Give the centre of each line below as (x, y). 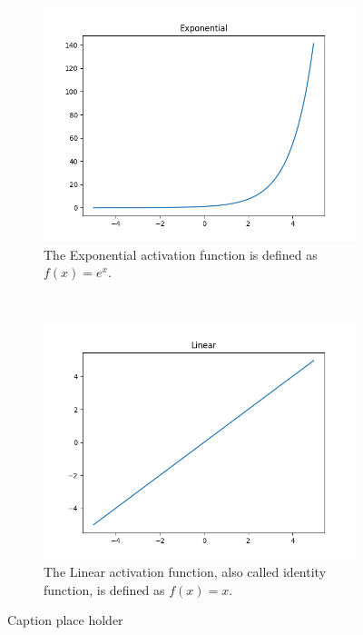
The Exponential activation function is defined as (181, 254)
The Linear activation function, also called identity (185, 571)
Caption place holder (65, 620)
